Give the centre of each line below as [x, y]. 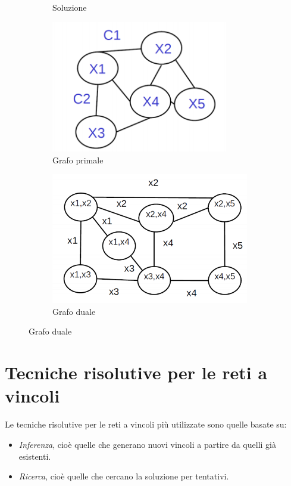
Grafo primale [78, 160]
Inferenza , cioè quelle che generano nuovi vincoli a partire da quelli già [147, 444]
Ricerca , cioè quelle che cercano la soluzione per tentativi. [124, 476]
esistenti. [35, 456]
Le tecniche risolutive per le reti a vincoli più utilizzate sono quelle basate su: [146, 424]
